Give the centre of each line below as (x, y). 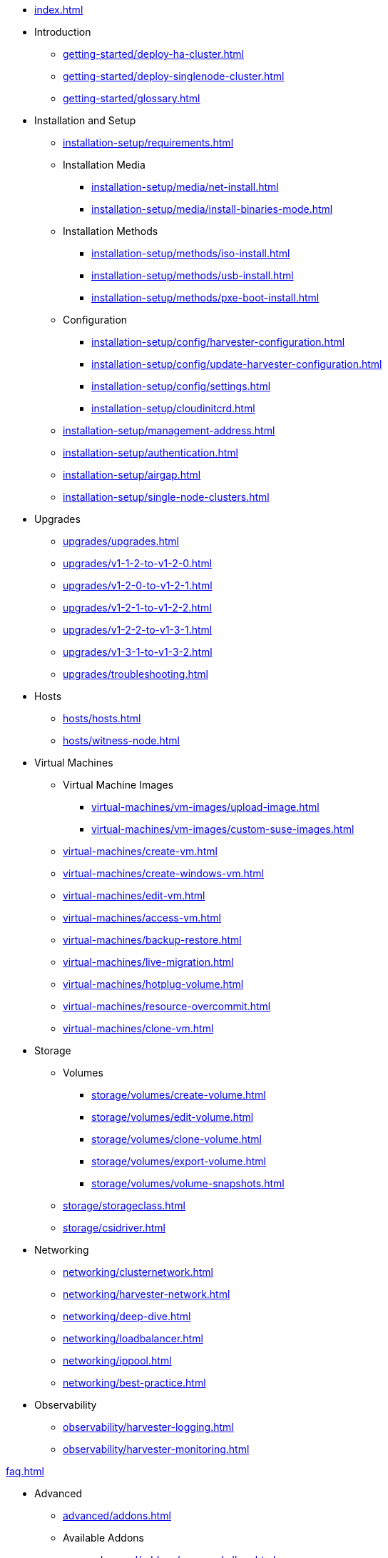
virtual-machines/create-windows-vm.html (163, 873)
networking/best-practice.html (134, 1383)
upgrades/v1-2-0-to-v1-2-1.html (138, 585)
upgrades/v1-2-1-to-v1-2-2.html (137, 608)
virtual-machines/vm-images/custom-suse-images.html (223, 829)
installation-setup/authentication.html (150, 453)
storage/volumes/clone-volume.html (177, 1139)
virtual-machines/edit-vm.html (134, 895)
